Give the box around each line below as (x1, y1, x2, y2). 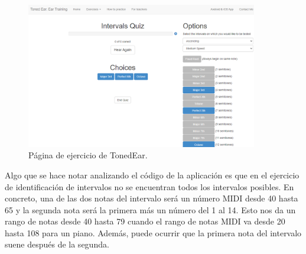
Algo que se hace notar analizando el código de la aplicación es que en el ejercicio (5, 168, 300, 181)
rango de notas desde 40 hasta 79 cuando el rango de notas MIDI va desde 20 (5, 215, 285, 227)
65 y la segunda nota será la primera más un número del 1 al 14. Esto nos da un (5, 203, 296, 216)
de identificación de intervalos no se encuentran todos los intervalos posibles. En (5, 180, 294, 193)
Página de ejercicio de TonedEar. (28, 149, 148, 161)
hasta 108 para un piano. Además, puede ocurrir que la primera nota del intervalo (5, 226, 302, 239)
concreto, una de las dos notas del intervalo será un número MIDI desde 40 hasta (5, 192, 298, 204)
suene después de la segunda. (5, 238, 109, 250)
